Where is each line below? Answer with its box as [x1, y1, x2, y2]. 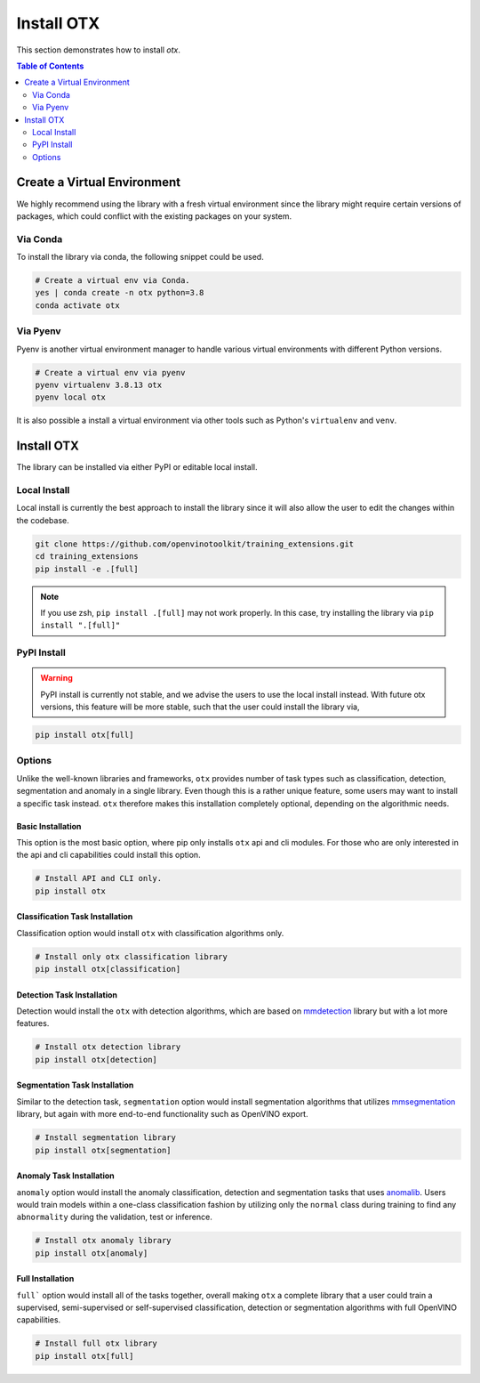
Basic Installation [16, 821, 82, 831]
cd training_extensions [35, 552, 140, 562]
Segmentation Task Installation [16, 1080, 134, 1090]
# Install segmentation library [35, 1133, 177, 1143]
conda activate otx [35, 300, 120, 311]
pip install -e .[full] [35, 563, 140, 574]
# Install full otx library [35, 1339, 157, 1348]
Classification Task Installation [16, 911, 133, 922]
